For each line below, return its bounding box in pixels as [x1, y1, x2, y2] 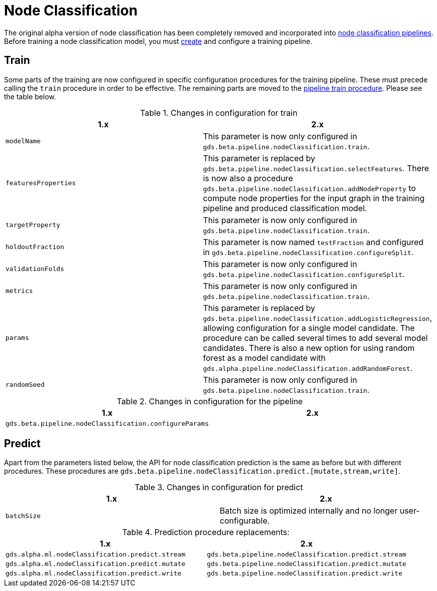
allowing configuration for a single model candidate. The [203, 322, 415, 333]
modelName [5, 137, 41, 145]
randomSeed [5, 381, 45, 389]
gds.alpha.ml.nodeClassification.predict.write [5, 570, 182, 578]
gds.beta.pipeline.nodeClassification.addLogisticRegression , [203, 312, 432, 323]
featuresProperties [5, 179, 76, 187]
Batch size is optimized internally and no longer [220, 506, 398, 516]
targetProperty [5, 221, 60, 229]
